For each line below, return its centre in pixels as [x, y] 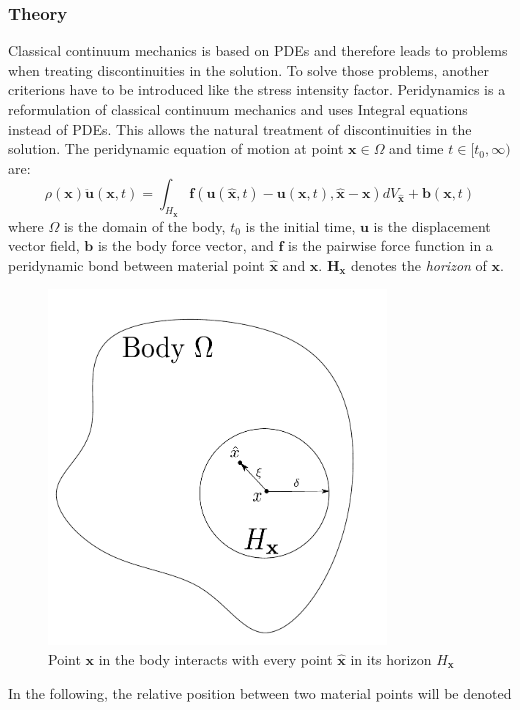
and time [416, 148]
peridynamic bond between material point [136, 264]
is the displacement [432, 225]
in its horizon [391, 659]
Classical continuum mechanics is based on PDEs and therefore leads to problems [258, 50]
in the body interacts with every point [215, 659]
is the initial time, [300, 225]
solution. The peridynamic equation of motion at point [176, 148]
